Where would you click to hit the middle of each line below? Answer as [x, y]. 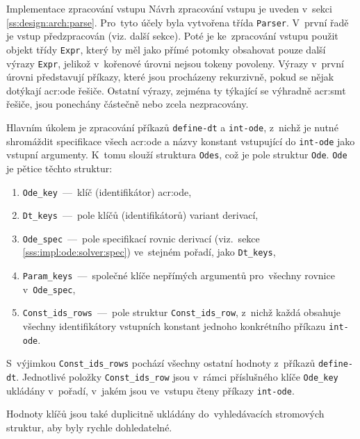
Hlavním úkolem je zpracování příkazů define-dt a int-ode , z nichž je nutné [172, 127]
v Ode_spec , [49, 289]
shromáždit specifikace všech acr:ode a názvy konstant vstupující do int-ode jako [181, 141]
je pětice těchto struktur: [59, 168]
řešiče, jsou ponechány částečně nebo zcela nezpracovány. [128, 104]
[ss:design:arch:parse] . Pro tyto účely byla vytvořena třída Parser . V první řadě [178, 22]
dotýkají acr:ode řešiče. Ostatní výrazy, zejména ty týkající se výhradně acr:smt [176, 90]
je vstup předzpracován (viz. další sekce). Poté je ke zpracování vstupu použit [172, 36]
